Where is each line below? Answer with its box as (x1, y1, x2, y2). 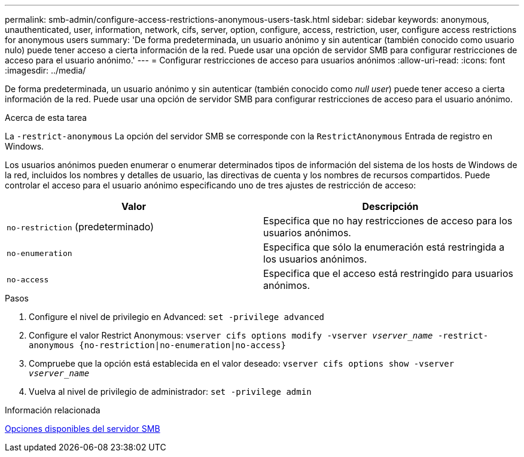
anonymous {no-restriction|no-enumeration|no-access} (29, 340, 286, 350)
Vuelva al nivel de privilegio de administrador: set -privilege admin (29, 386, 312, 397)
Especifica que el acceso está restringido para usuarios (263, 267, 514, 279)
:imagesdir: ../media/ (5, 65, 86, 75)
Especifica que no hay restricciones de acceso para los (263, 215, 513, 227)
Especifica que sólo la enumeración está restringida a (263, 241, 505, 253)
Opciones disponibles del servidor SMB (5, 424, 160, 434)
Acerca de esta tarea (5, 112, 87, 123)
